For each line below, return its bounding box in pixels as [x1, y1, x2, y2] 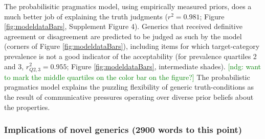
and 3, [4, 61, 24, 71]
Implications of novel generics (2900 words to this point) [4, 123, 242, 136]
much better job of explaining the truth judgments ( [4, 11, 168, 21]
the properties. [4, 101, 50, 112]
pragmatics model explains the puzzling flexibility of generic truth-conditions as [4, 81, 254, 92]
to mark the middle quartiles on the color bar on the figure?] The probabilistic [4, 71, 250, 82]
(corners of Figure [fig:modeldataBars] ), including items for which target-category [4, 41, 260, 51]
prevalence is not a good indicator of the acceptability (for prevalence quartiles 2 [4, 50, 257, 61]
